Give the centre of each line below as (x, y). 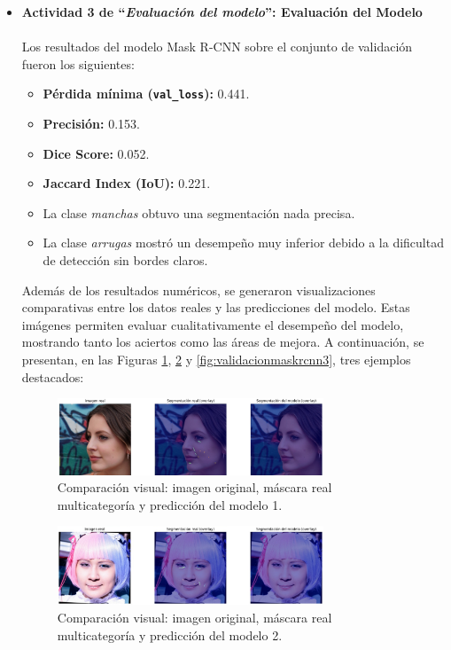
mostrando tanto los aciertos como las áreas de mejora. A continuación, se (223, 342)
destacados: (53, 376)
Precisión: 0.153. (91, 124)
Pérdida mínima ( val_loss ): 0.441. (146, 94)
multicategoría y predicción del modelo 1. (170, 504)
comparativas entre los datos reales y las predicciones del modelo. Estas (216, 307)
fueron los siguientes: (78, 63)
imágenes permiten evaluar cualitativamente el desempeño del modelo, (213, 324)
